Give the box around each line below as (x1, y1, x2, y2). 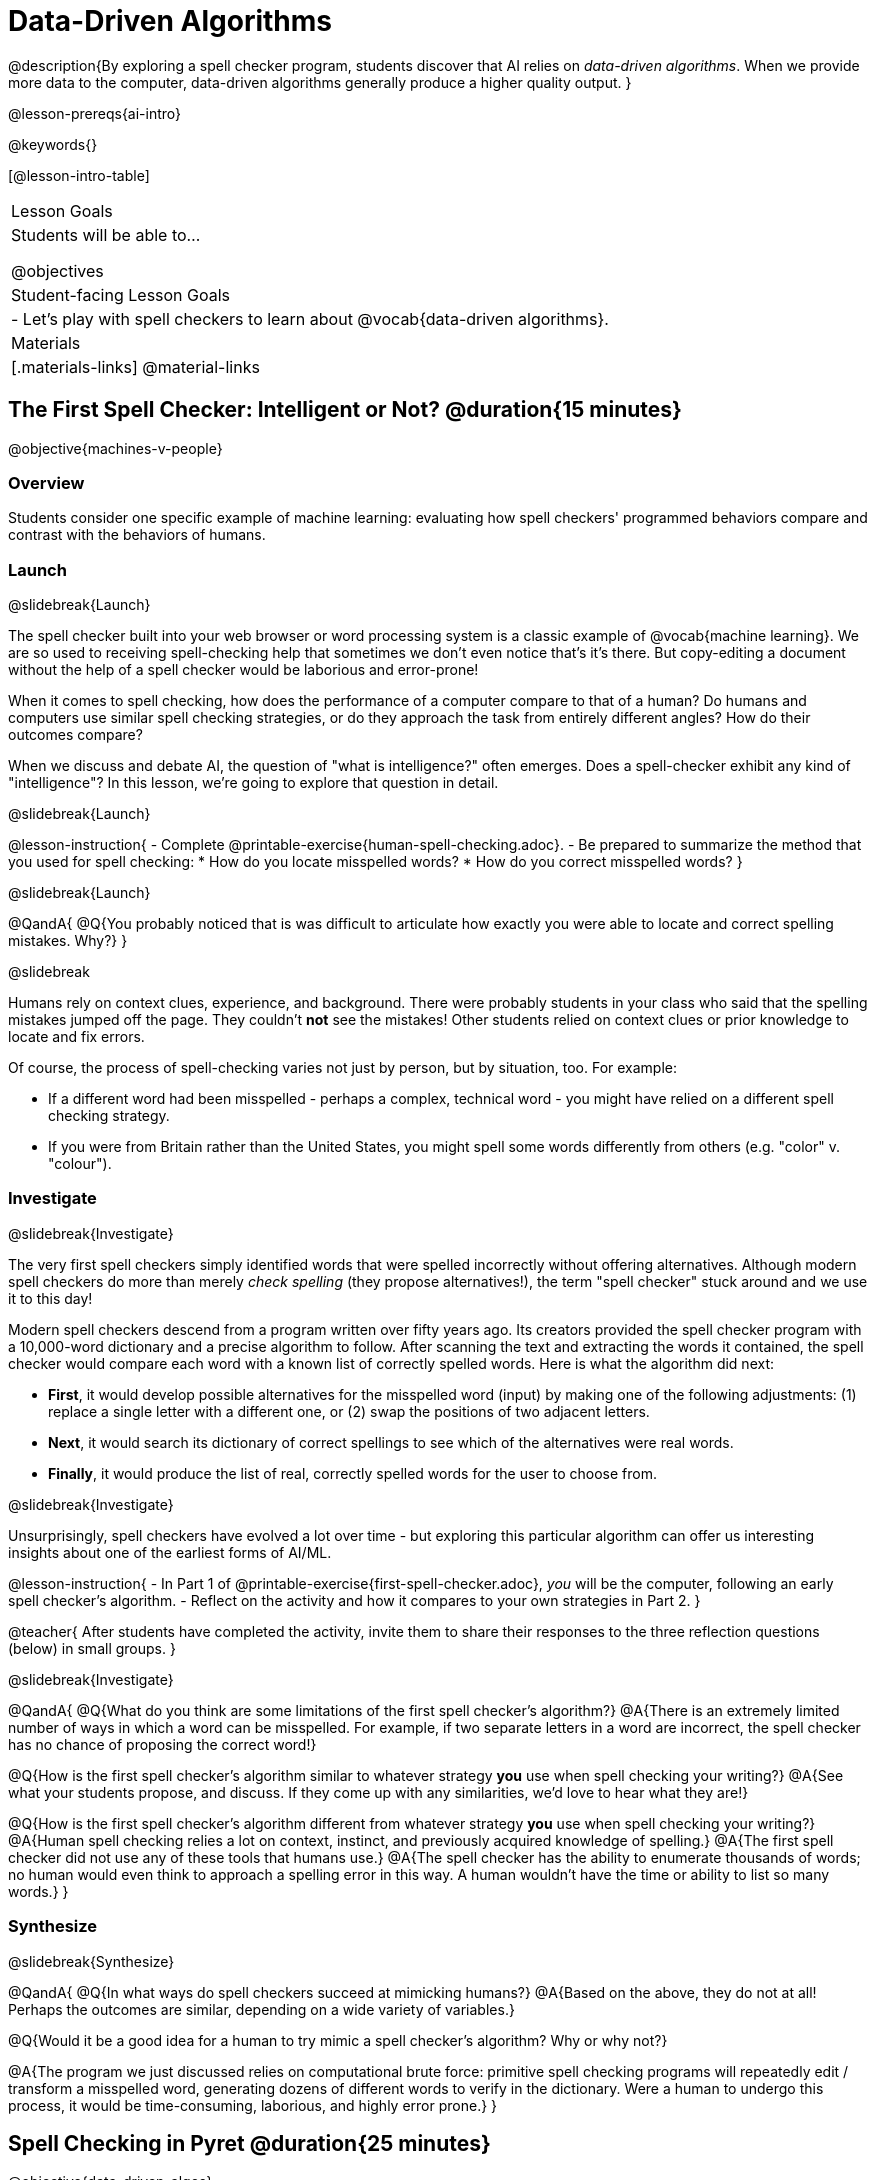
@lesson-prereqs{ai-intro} (8, 104, 182, 122)
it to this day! (8, 1289, 93, 1307)
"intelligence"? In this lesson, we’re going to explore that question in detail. (8, 774, 499, 792)
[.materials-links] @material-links (11, 356, 260, 377)
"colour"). (48, 1155, 112, 1173)
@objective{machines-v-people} (8, 439, 223, 457)
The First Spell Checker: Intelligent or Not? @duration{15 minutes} (8, 397, 682, 423)
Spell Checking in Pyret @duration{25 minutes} (8, 2131, 491, 2157)
